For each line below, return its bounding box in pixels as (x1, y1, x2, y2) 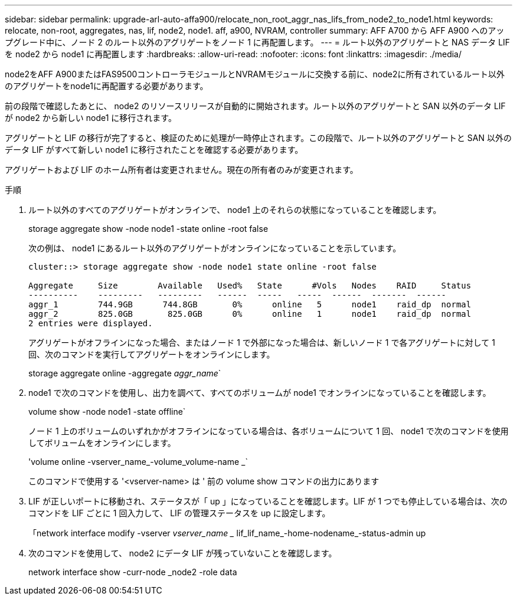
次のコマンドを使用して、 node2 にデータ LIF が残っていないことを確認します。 (28, 548, 337, 558)
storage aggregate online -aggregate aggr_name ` (28, 368, 221, 378)
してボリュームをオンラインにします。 (28, 438, 176, 448)
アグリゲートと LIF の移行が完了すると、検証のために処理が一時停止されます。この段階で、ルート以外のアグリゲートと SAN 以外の (5, 133, 512, 143)
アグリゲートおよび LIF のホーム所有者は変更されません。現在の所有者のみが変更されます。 (5, 165, 358, 175)
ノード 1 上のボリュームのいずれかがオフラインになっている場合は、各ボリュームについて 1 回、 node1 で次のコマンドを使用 (28, 426, 509, 436)
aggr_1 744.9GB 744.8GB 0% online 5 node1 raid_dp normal (28, 300, 472, 309)
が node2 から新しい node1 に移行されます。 (5, 113, 176, 123)
